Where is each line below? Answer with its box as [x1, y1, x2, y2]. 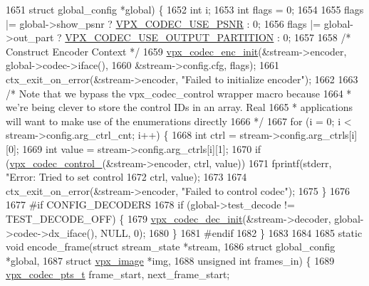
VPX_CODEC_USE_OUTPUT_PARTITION [65, 30, 274, 45]
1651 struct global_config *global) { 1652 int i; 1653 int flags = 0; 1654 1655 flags [6, 2, 364, 16]
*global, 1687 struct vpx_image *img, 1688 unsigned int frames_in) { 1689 [6, 253, 335, 268]
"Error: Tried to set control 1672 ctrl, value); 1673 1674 [6, 169, 247, 184]
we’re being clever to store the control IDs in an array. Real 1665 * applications [6, 100, 353, 115]
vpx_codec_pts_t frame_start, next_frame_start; [6, 267, 230, 282]
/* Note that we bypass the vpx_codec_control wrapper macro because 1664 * [6, 85, 352, 100]
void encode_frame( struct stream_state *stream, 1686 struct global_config [6, 239, 336, 254]
